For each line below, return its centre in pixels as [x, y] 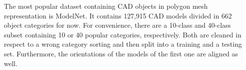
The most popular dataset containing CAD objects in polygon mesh [106, 6]
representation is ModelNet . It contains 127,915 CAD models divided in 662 [118, 15]
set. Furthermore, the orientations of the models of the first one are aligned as [121, 53]
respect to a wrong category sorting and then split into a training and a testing [123, 44]
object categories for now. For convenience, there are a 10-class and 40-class [118, 25]
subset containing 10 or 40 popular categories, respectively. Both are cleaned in [123, 34]
